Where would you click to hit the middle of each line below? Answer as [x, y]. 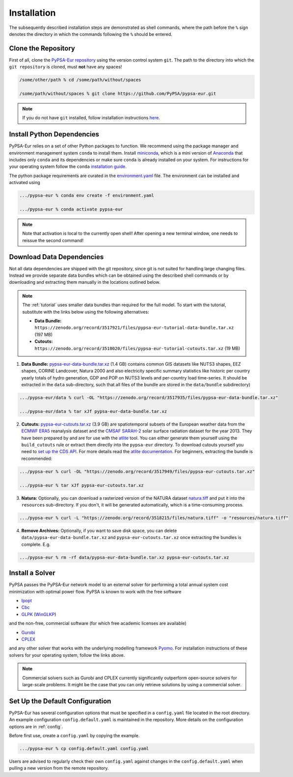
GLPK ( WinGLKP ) [39, 614]
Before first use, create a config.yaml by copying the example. [74, 735]
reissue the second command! [53, 240]
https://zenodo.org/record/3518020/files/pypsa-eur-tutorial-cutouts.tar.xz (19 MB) [137, 348]
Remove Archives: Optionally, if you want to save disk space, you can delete [99, 531]
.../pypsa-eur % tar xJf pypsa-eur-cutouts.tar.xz [82, 485]
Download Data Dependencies [56, 257]
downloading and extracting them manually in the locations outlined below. [85, 282]
